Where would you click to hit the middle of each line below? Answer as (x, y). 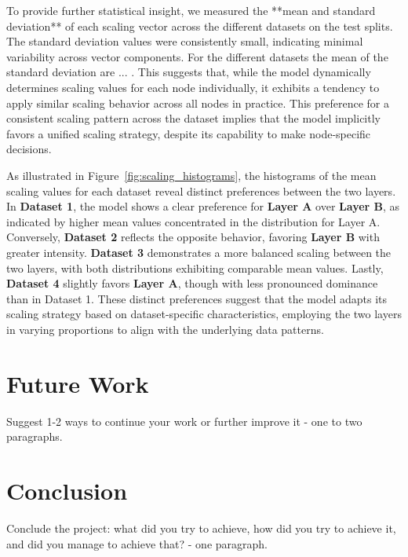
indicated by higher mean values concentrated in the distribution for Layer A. (193, 221)
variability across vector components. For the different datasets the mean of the (197, 56)
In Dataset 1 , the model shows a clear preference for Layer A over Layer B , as (203, 206)
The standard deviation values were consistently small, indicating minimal (185, 41)
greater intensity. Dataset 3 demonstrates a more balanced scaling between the (199, 252)
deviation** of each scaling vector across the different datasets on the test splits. (200, 26)
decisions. (29, 149)
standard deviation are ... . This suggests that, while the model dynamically (189, 72)
